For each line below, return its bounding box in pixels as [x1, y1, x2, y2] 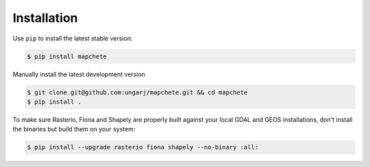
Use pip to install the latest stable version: [12, 34, 133, 42]
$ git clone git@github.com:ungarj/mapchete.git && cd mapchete [27, 88, 248, 96]
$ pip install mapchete [27, 52, 108, 60]
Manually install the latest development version [12, 70, 145, 78]
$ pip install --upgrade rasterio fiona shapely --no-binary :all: [27, 144, 259, 151]
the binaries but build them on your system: [12, 125, 136, 133]
